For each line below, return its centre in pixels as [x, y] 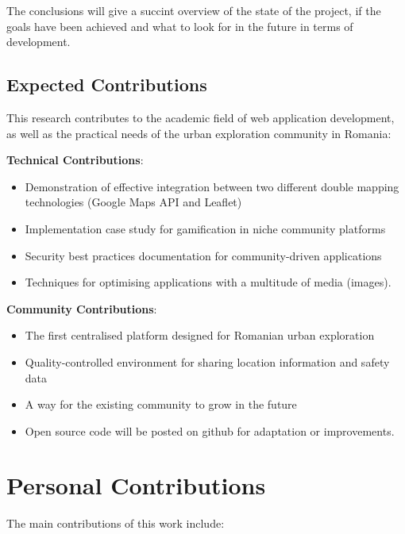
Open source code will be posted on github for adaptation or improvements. [210, 430]
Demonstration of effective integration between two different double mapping [212, 186]
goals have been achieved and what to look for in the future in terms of [180, 26]
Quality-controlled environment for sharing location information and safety [207, 361]
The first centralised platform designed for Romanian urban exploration [200, 335]
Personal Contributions [136, 485]
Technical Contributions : [75, 160]
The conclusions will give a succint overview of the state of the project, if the [194, 10]
